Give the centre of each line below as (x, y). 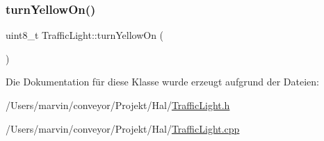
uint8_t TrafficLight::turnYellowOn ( (85, 35)
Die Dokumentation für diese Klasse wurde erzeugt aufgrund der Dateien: (162, 82)
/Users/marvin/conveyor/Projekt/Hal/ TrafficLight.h (118, 105)
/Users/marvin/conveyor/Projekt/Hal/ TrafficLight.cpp (123, 128)
